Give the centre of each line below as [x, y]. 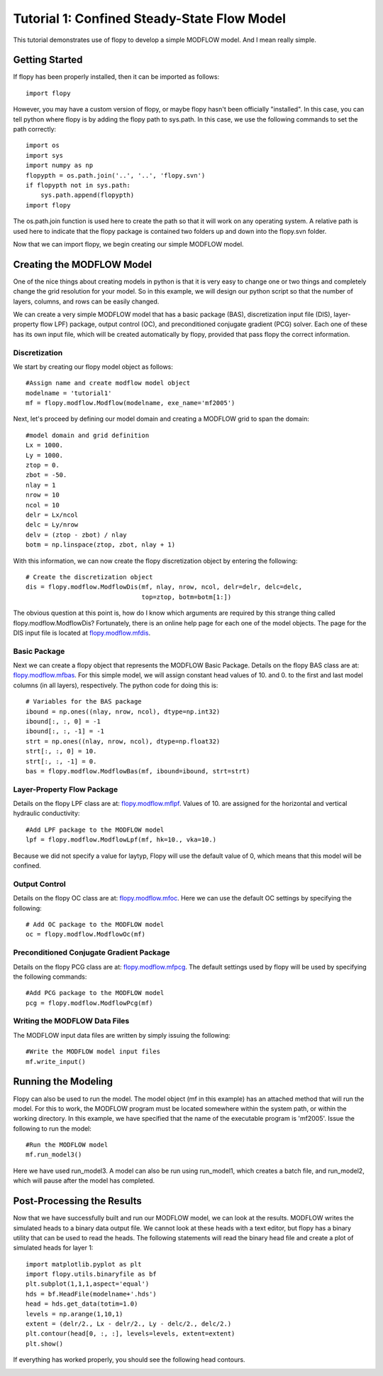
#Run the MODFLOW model [67, 1145]
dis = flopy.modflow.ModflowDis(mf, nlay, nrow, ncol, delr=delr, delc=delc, [164, 587]
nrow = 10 [43, 495]
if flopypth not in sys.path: [78, 185]
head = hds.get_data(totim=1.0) [82, 1304]
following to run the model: [52, 1128]
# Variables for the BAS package [84, 702]
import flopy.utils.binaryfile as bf [91, 1274]
